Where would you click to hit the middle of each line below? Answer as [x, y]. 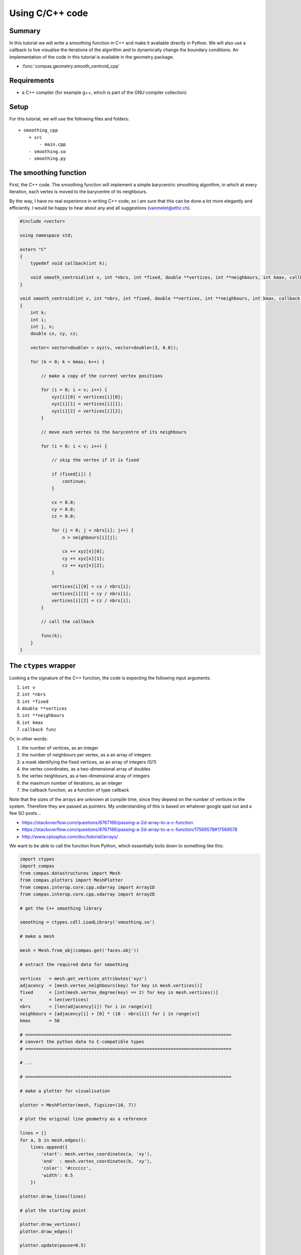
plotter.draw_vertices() [50, 1224]
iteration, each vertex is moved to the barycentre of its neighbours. [78, 192]
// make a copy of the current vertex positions [102, 376]
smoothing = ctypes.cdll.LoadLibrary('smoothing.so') [87, 922]
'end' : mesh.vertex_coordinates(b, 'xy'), [97, 1161]
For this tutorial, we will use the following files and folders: [69, 119]
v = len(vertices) [54, 999]
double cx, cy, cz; [54, 334]
